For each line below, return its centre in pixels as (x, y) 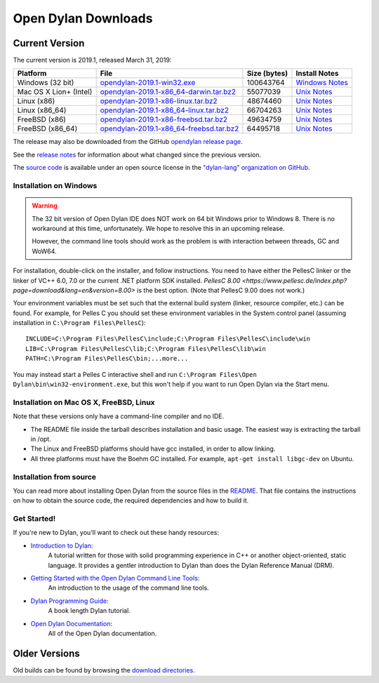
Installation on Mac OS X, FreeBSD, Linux (84, 402)
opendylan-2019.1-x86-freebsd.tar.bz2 (164, 119)
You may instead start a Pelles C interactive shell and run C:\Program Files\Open (135, 374)
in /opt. (41, 439)
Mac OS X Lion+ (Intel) (55, 92)
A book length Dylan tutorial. (89, 611)
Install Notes (317, 74)
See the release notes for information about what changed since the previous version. (137, 154)
